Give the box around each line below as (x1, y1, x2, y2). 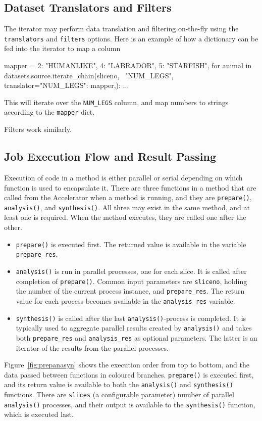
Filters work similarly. (4, 124, 72, 134)
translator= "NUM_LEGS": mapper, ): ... (4, 80, 129, 90)
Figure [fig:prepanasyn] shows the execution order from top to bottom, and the (4, 359, 250, 370)
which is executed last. (4, 409, 74, 419)
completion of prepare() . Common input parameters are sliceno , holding (16, 275, 247, 286)
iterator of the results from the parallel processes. (16, 342, 169, 353)
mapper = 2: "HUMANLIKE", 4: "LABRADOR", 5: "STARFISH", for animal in (4, 60, 252, 71)
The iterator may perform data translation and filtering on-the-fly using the (4, 23, 239, 34)
